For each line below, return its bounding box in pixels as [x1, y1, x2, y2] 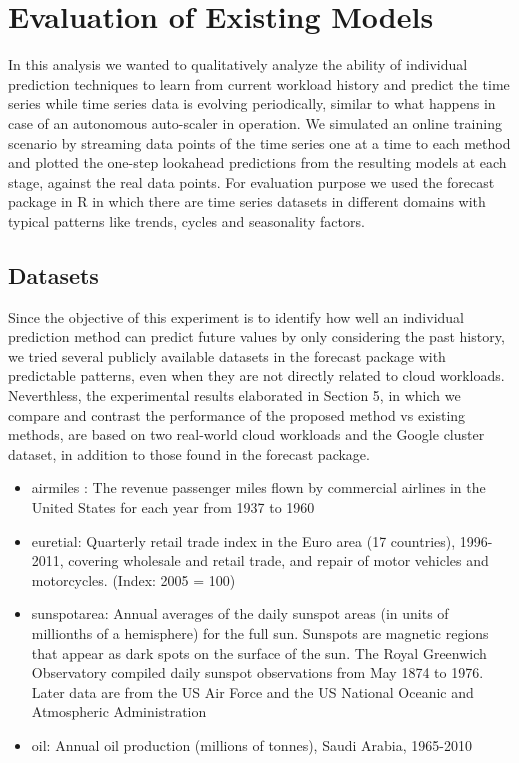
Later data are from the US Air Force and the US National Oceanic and [31, 681, 474, 702]
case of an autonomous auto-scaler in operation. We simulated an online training [8, 112, 502, 133]
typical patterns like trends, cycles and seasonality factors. [8, 210, 365, 231]
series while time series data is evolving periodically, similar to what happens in [8, 93, 496, 114]
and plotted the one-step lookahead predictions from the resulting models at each [8, 152, 507, 173]
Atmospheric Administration [31, 701, 207, 722]
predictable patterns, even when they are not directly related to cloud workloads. [8, 365, 505, 386]
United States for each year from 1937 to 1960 [31, 497, 315, 518]
